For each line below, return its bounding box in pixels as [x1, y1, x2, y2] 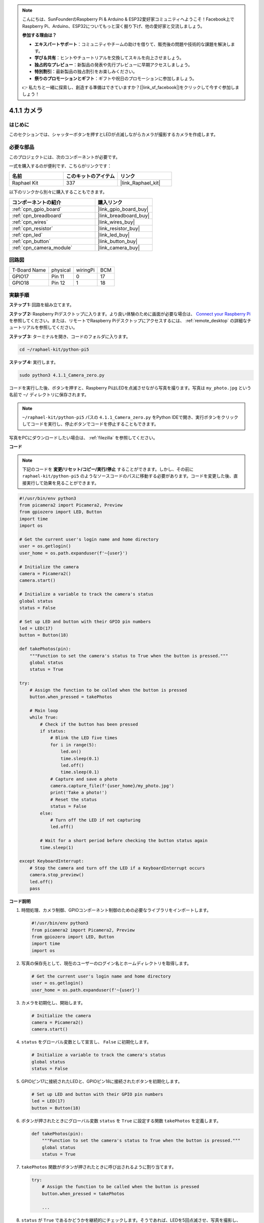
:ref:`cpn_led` [12, 231, 43, 238]
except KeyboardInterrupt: [19, 859, 84, 864]
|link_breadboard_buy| [98, 212, 150, 219]
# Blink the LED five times [50, 735, 117, 741]
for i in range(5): [50, 742, 97, 747]
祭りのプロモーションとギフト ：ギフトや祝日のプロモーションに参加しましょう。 [34, 75, 197, 81]
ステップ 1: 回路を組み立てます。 [9, 302, 74, 308]
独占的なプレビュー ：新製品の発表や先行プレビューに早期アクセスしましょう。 [34, 62, 193, 68]
